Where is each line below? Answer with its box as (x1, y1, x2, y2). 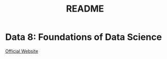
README (66, 3, 104, 15)
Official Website (5, 48, 38, 54)
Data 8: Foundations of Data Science (5, 31, 162, 43)
